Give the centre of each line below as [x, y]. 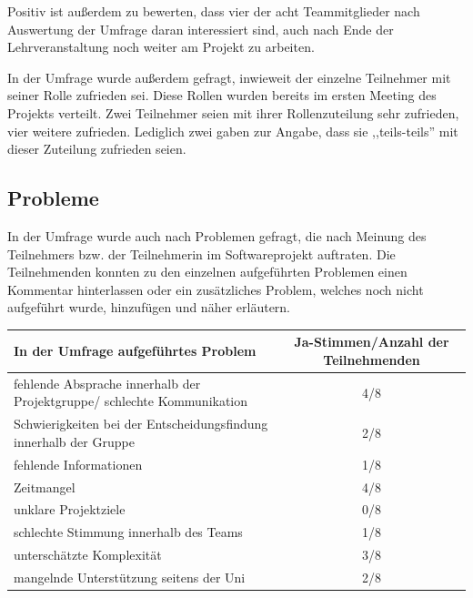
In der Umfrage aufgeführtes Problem [135, 351]
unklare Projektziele [70, 509]
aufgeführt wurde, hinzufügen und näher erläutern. [149, 307]
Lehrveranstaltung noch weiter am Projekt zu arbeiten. [161, 47]
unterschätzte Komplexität [88, 555]
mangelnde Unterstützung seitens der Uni [130, 577]
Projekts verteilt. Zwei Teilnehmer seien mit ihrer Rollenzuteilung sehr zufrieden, [233, 112]
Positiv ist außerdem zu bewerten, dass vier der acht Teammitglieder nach [214, 11]
